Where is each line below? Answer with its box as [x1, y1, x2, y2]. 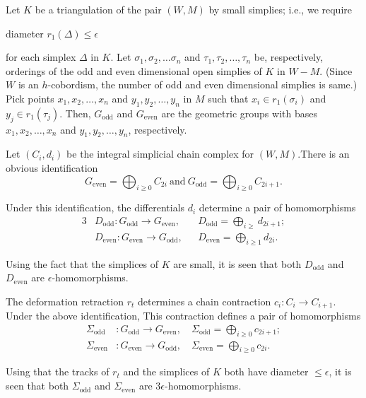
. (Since [319, 63, 353, 78]
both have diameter [224, 364, 309, 379]
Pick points [6, 90, 54, 105]
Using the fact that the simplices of [6, 256, 159, 271]
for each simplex [6, 49, 76, 64]
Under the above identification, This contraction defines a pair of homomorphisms [6, 308, 361, 323]
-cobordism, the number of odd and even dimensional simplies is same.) [47, 77, 358, 92]
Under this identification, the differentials [6, 200, 185, 215]
